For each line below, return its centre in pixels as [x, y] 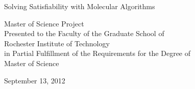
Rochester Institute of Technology [57, 43]
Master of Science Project [44, 23]
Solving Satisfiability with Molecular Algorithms [80, 6]
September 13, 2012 [35, 80]
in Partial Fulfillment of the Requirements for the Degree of [97, 53]
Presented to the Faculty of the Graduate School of [84, 33]
